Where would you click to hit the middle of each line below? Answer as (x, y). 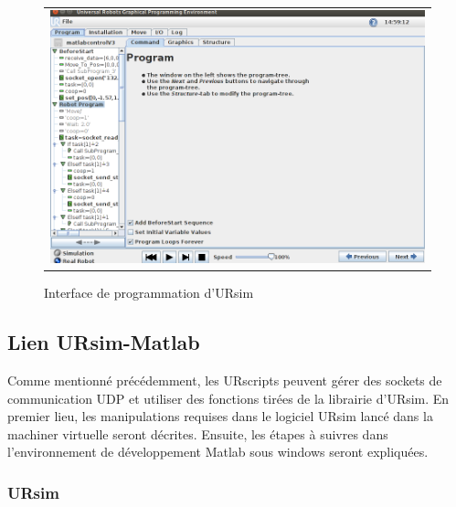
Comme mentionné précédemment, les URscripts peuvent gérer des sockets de (225, 380)
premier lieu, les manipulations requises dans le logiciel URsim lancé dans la (220, 416)
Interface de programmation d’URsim (149, 293)
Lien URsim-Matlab (104, 342)
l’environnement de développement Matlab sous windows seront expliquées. (218, 452)
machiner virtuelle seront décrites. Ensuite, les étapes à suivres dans (198, 433)
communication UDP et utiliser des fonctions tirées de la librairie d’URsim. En (228, 398)
